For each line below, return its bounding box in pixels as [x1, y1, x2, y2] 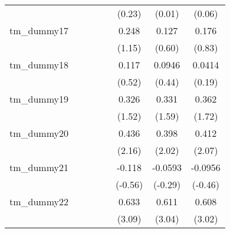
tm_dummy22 [9, 195, 69, 208]
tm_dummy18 [9, 58, 69, 71]
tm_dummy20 [9, 126, 69, 140]
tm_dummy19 [9, 92, 69, 106]
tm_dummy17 [9, 24, 69, 37]
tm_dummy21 [9, 160, 69, 174]
